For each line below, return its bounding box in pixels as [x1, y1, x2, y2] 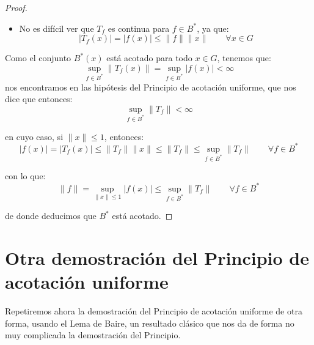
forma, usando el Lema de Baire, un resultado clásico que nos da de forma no [5, 316, 294, 329]
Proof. [5, 1, 27, 13]
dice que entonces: [5, 92, 73, 105]
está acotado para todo [106, 51, 192, 64]
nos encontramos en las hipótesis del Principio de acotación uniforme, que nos [5, 80, 296, 93]
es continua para [108, 21, 170, 34]
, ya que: [197, 21, 229, 34]
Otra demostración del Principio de [5, 245, 309, 270]
